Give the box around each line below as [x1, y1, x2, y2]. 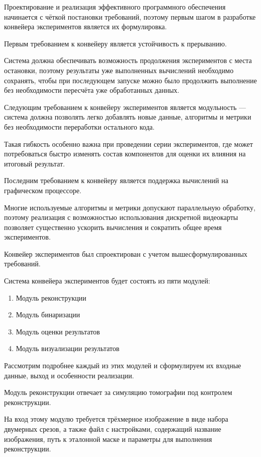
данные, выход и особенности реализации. [4, 370, 134, 380]
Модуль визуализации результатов [16, 343, 120, 354]
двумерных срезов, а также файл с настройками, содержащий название [4, 424, 221, 434]
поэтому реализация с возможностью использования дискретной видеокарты [4, 212, 238, 222]
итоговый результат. [4, 158, 65, 168]
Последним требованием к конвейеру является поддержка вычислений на [4, 175, 228, 186]
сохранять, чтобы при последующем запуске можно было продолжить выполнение [4, 75, 257, 85]
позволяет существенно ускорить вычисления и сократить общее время [4, 221, 222, 232]
